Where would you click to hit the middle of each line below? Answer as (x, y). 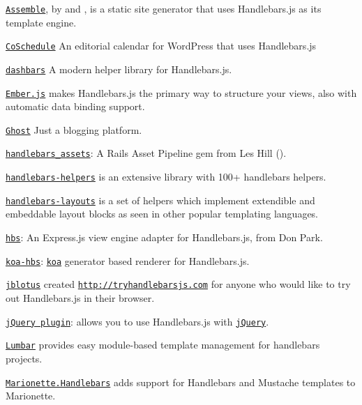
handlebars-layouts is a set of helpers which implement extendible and (160, 200)
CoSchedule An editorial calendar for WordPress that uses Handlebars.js (161, 46)
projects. (24, 358)
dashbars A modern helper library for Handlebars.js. (119, 69)
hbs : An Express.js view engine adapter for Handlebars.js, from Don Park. (164, 237)
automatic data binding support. (75, 106)
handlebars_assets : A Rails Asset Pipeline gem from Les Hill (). (146, 153)
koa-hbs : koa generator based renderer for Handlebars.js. (128, 260)
